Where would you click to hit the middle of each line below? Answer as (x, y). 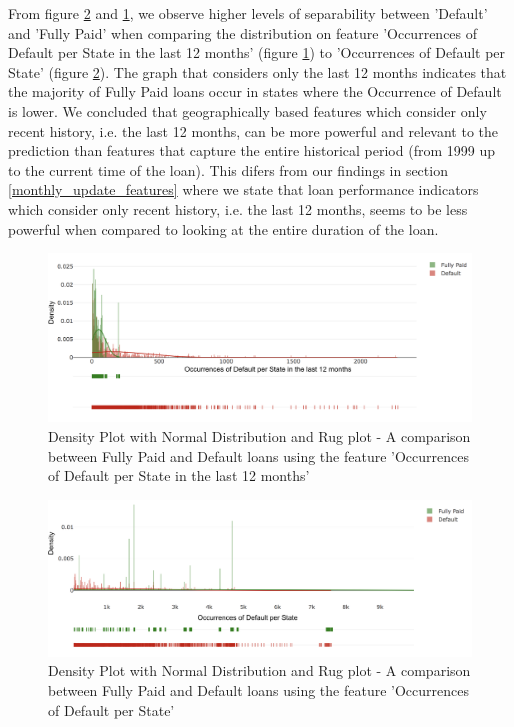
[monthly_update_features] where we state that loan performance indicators (243, 189)
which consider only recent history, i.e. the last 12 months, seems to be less (238, 208)
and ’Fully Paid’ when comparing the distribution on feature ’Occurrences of (243, 32)
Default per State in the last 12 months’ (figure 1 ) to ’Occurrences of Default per (257, 52)
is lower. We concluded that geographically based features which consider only (247, 110)
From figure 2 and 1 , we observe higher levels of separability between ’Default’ (248, 13)
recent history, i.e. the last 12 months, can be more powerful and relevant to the (253, 130)
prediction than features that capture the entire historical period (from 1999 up (251, 150)
